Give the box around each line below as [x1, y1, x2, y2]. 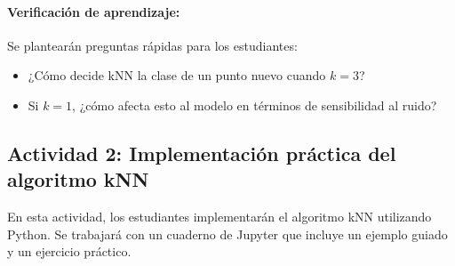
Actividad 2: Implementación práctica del [7, 139, 396, 166]
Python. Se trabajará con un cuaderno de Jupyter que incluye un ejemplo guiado [7, 224, 448, 243]
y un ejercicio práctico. [7, 242, 132, 261]
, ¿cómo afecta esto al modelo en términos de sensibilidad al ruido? [72, 95, 437, 114]
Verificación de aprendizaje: [7, 2, 180, 20]
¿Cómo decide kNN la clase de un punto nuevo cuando [28, 66, 326, 85]
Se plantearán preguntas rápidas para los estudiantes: [7, 36, 298, 54]
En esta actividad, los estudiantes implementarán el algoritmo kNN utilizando [7, 207, 432, 226]
